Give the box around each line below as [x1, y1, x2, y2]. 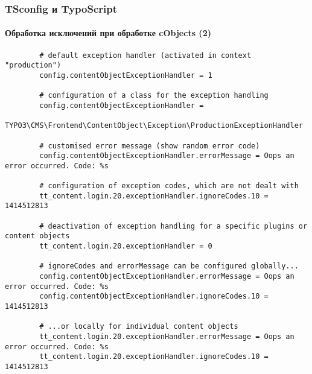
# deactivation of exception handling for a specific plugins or [39, 221, 308, 230]
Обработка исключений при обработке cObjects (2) [5, 27, 211, 39]
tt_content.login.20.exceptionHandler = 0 [39, 242, 212, 251]
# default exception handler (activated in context [39, 51, 252, 60]
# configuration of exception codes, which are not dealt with [39, 182, 299, 191]
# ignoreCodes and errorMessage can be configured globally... [39, 262, 299, 271]
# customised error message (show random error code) [39, 141, 260, 150]
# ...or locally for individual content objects [39, 322, 238, 331]
